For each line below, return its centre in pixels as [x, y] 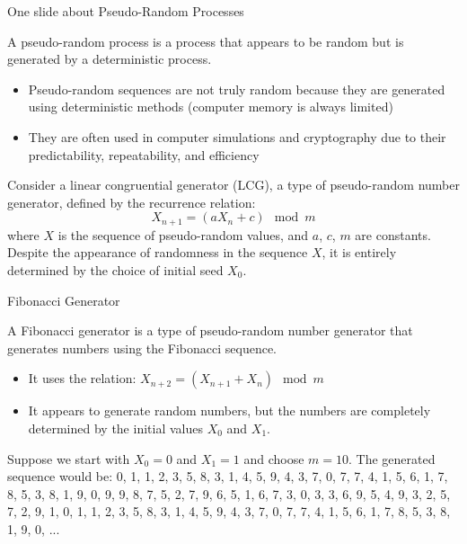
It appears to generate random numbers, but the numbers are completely [229, 410]
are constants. [393, 234]
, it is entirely [359, 252]
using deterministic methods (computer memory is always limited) [211, 107]
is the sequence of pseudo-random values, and [183, 234]
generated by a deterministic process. [110, 59]
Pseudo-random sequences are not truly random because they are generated [237, 89]
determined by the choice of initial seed [115, 269]
